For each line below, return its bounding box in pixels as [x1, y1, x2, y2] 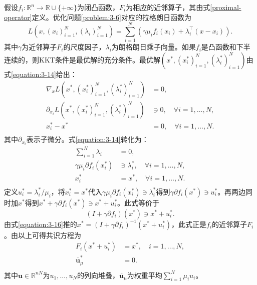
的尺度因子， [63, 41, 106, 52]
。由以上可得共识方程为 [4, 229, 81, 240]
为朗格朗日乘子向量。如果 [111, 41, 196, 52]
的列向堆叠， [77, 269, 120, 280]
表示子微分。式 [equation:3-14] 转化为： [26, 134, 149, 144]
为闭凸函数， [77, 2, 120, 12]
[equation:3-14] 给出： [11, 68, 77, 79]
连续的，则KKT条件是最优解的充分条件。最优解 [4, 54, 160, 64]
